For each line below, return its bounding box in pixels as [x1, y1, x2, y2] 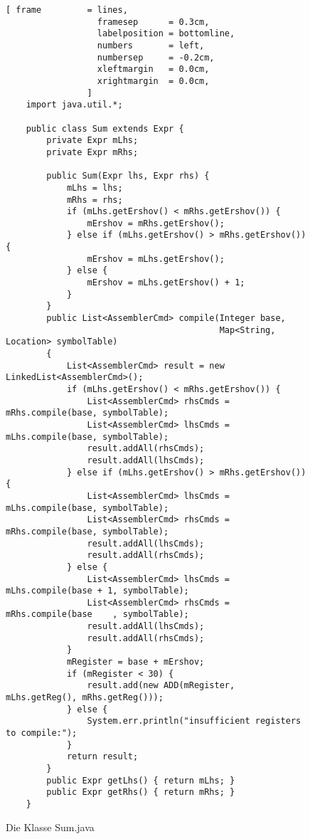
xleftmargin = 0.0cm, [97, 64, 210, 75]
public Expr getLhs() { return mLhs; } [46, 775, 235, 786]
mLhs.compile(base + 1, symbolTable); [6, 586, 189, 596]
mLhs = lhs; [66, 182, 123, 193]
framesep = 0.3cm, [97, 16, 210, 27]
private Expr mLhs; [46, 135, 139, 146]
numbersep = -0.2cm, [97, 52, 215, 63]
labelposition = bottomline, [97, 28, 235, 39]
